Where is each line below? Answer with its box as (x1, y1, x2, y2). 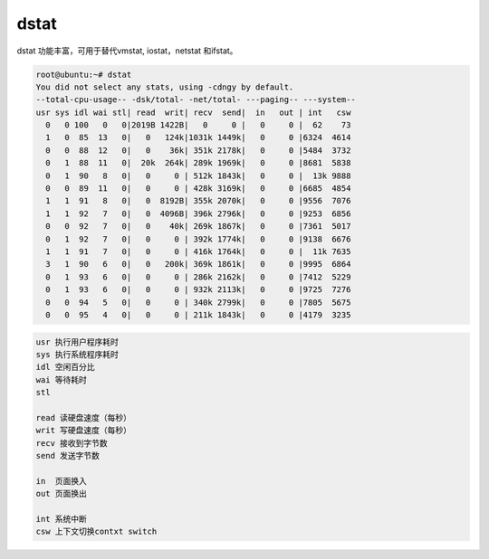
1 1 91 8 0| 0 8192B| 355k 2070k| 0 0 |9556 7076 (45, 195, 351, 206)
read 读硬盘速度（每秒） (35, 412, 131, 422)
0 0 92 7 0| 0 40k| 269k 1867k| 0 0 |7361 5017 (45, 222, 351, 232)
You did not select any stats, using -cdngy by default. (35, 81, 294, 92)
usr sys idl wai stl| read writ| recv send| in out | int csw (35, 107, 351, 118)
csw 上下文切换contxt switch (35, 526, 158, 537)
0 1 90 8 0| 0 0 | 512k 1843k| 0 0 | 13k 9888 (45, 170, 351, 181)
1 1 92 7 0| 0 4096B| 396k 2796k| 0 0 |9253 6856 (45, 208, 351, 219)
